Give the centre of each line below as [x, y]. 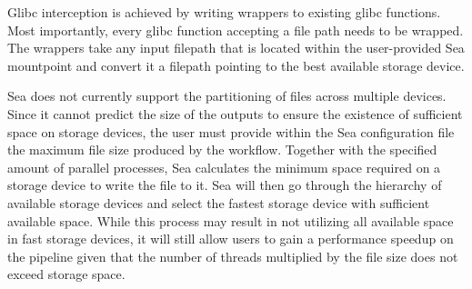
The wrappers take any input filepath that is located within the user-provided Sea [236, 48]
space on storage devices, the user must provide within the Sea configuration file [231, 131]
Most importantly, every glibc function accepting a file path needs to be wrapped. [236, 30]
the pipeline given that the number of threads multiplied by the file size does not [233, 256]
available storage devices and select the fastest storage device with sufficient [219, 202]
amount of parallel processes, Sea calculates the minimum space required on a [224, 167]
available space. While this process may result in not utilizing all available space [231, 220]
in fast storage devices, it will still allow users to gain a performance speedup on [231, 239]
